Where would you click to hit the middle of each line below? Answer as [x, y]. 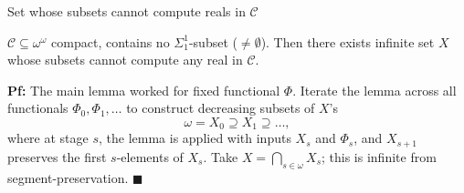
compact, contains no [111, 41]
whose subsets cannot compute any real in [125, 60]
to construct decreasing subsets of [221, 108]
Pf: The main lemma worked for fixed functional [144, 90]
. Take [221, 156]
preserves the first [57, 156]
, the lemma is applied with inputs [195, 138]
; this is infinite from [379, 156]
